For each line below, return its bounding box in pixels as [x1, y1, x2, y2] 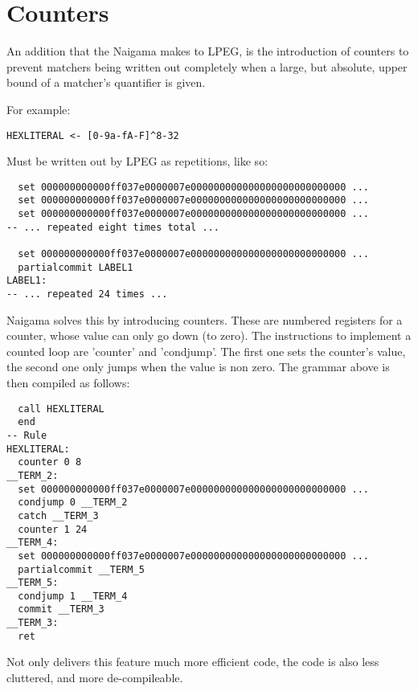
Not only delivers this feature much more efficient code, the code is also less [6, 653, 379, 670]
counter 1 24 [18, 523, 88, 535]
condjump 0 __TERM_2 [18, 497, 128, 509]
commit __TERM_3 [18, 603, 104, 615]
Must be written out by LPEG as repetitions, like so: [6, 153, 268, 170]
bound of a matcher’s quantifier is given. [6, 74, 206, 91]
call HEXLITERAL [18, 403, 104, 415]
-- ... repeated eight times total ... [6, 221, 219, 233]
